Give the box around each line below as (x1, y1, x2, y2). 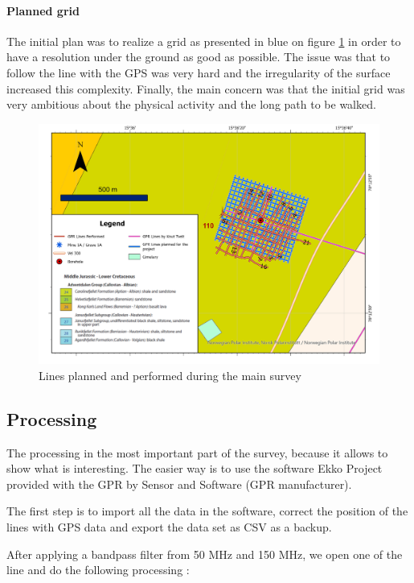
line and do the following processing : (6, 561, 190, 578)
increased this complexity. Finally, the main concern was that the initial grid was (6, 80, 405, 97)
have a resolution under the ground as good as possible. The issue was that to (6, 48, 391, 65)
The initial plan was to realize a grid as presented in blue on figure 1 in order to (6, 32, 401, 49)
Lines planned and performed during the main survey (39, 366, 301, 383)
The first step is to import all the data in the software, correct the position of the (6, 502, 408, 519)
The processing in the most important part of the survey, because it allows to (6, 444, 388, 461)
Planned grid (6, 2, 80, 19)
